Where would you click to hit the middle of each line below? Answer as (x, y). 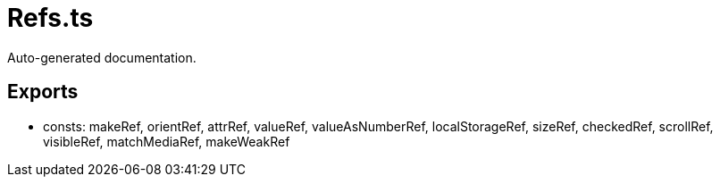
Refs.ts (50, 18)
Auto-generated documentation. (102, 57)
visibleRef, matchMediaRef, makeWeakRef (167, 141)
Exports (43, 92)
